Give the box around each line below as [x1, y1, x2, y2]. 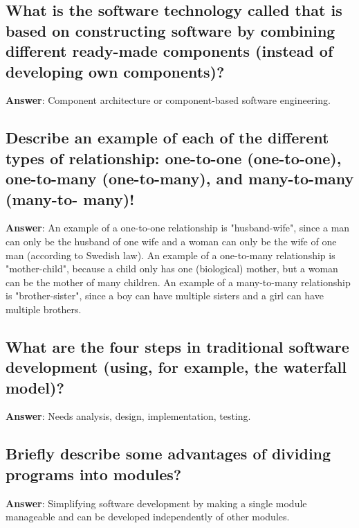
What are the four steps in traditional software [6, 335, 349, 357]
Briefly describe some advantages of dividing [6, 443, 331, 464]
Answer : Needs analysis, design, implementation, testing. [6, 409, 251, 423]
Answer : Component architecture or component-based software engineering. [6, 93, 331, 107]
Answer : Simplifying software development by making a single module [6, 495, 307, 510]
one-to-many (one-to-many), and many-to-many [6, 168, 354, 189]
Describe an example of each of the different [6, 127, 329, 148]
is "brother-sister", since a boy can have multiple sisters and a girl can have [6, 288, 324, 303]
